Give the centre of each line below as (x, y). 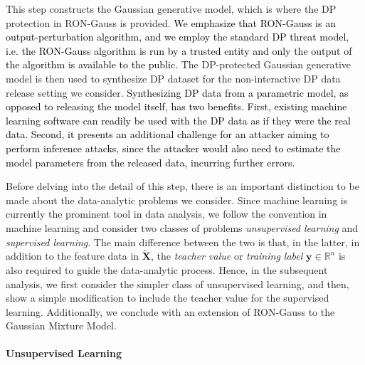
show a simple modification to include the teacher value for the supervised (168, 298)
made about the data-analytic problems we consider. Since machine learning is (177, 200)
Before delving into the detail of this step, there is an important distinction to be (182, 186)
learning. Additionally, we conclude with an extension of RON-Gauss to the (170, 311)
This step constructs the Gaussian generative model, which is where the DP (171, 9)
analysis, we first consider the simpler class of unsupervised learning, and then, (178, 284)
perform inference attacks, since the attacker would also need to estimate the (173, 148)
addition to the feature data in (73, 256)
